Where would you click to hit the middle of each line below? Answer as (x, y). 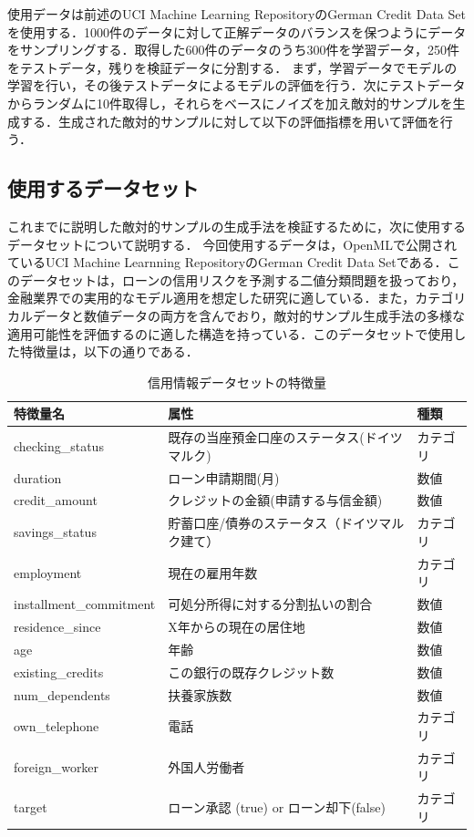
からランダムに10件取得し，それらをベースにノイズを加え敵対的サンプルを (230, 103)
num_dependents (62, 694)
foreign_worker (57, 766)
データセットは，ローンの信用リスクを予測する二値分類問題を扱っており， (242, 279)
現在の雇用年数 (213, 572)
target (31, 807)
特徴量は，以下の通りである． (109, 351)
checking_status (59, 445)
